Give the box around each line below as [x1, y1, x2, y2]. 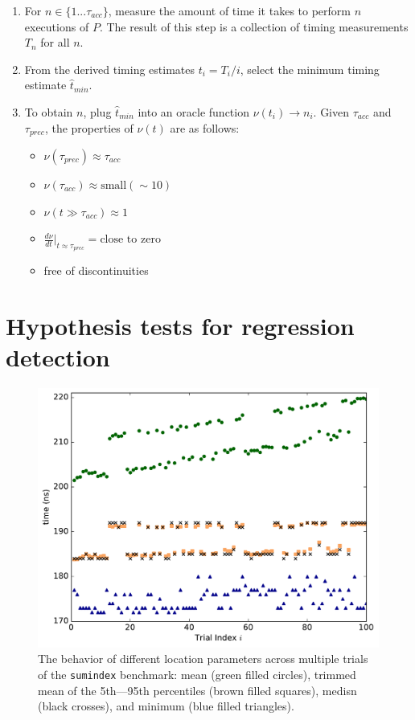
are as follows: [170, 119, 240, 136]
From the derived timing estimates [24, 60, 195, 77]
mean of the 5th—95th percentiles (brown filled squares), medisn [38, 681, 357, 698]
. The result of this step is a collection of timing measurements [99, 18, 409, 35]
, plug [83, 103, 112, 120]
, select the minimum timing [240, 60, 380, 77]
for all [40, 34, 70, 51]
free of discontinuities [43, 262, 149, 279]
